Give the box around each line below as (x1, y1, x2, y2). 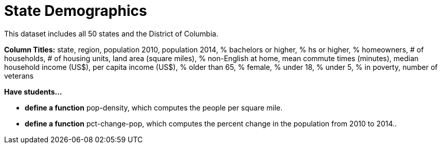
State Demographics (4, 2, 147, 20)
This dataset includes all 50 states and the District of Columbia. (4, 29, 219, 38)
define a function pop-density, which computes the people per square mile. (25, 103, 283, 112)
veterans (4, 71, 34, 80)
